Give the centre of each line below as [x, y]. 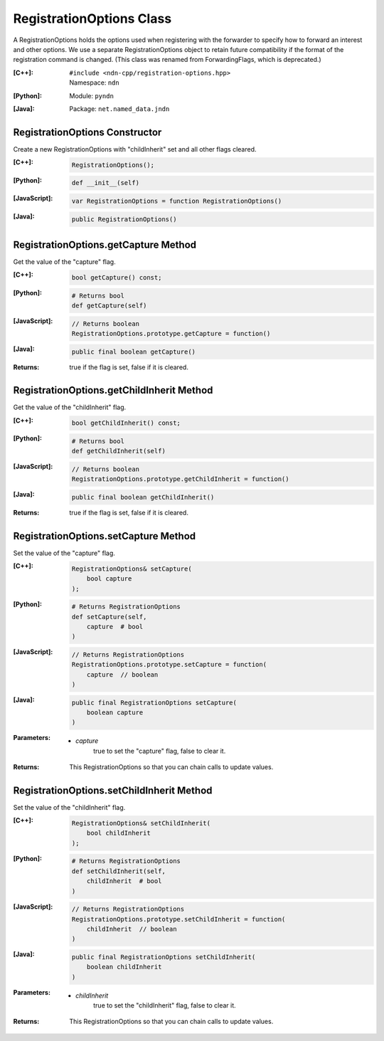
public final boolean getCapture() [133, 352]
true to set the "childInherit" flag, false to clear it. [165, 1005]
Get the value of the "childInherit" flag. [70, 407]
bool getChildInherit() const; [126, 423]
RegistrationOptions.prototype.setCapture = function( [169, 665]
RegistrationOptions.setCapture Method [104, 536]
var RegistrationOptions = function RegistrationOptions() [177, 201]
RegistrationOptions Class [92, 19]
